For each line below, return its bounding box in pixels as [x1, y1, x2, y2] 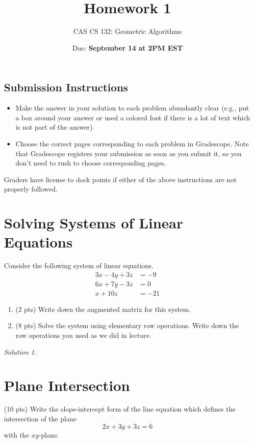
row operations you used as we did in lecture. [15, 330, 152, 340]
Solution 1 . [4, 346, 37, 357]
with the [4, 429, 29, 440]
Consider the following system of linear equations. [4, 260, 153, 271]
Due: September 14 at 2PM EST [72, 42, 183, 53]
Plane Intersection [4, 375, 130, 395]
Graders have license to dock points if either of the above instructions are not [4, 174, 237, 184]
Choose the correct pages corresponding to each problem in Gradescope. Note [15, 138, 249, 148]
